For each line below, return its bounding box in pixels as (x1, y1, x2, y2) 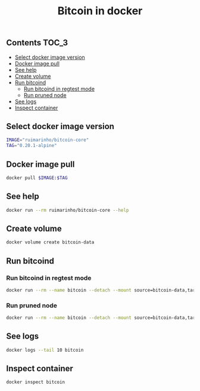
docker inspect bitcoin (6, 379, 65, 385)
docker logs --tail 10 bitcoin (6, 347, 84, 353)
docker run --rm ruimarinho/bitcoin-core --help (6, 207, 129, 213)
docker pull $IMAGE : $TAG (6, 174, 68, 181)
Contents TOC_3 (6, 37, 68, 48)
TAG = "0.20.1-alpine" (6, 143, 58, 149)
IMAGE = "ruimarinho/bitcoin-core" (6, 137, 89, 143)
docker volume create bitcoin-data (6, 239, 95, 245)
